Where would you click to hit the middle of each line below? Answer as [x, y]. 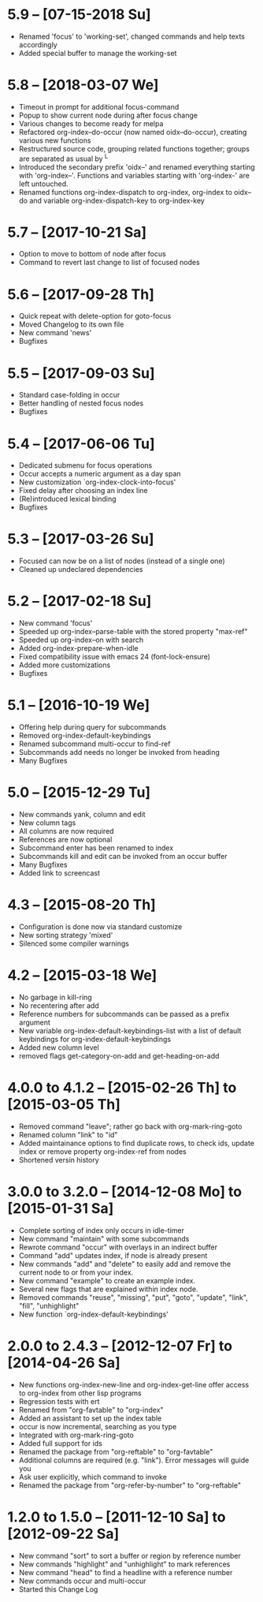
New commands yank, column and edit [82, 815]
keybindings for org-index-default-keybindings [94, 1039]
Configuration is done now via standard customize [100, 926]
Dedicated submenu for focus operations [85, 465]
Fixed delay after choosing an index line [83, 491]
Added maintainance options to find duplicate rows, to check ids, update [137, 1143]
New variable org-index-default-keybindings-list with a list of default [130, 1030]
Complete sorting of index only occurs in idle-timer [101, 1230]
